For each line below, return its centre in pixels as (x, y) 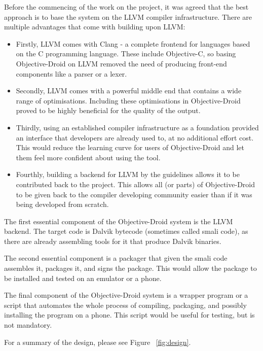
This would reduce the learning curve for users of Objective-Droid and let (130, 147)
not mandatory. (28, 325)
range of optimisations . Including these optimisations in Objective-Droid (128, 100)
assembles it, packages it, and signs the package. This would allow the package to (130, 268)
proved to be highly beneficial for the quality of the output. (108, 110)
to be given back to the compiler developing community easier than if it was (134, 194)
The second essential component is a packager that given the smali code (116, 258)
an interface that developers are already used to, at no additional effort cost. (135, 137)
